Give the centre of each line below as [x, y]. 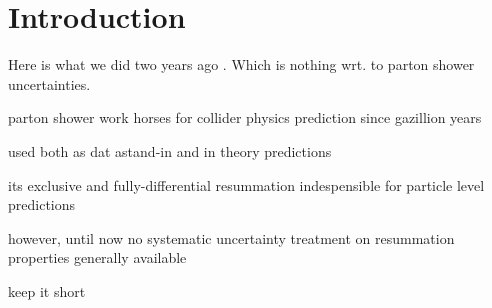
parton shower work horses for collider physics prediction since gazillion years [245, 117]
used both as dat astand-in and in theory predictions [170, 150]
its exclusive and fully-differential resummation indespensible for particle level [246, 184]
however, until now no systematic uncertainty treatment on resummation [231, 237]
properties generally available [97, 257]
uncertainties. [49, 83]
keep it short [47, 290]
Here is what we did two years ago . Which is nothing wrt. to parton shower [241, 64]
